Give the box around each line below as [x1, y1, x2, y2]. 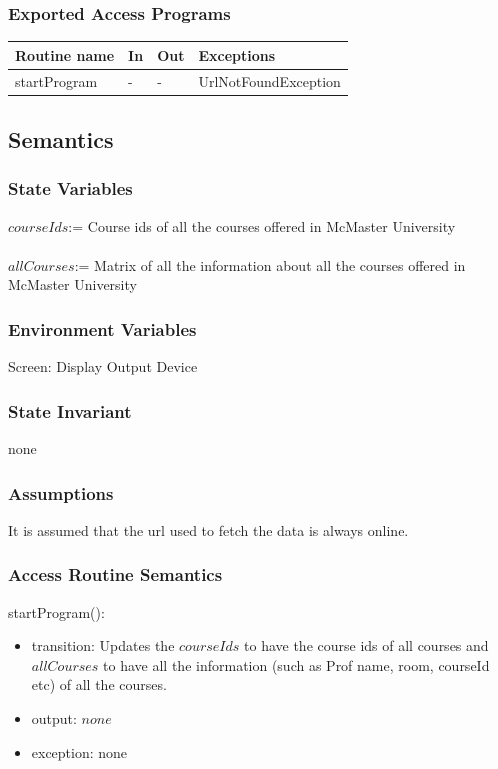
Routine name [15, 44, 115, 65]
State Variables [8, 176, 133, 201]
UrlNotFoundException [198, 70, 341, 91]
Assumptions [8, 480, 114, 505]
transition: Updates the [31, 635, 175, 656]
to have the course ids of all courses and [244, 635, 489, 656]
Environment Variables [8, 316, 197, 341]
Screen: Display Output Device [8, 356, 198, 377]
